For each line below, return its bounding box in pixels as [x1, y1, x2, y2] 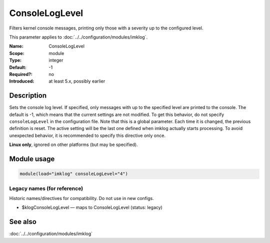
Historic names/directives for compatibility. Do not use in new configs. [9, 195, 154, 201]
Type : [9, 57, 22, 63]
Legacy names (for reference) [9, 185, 83, 192]
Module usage [9, 154, 55, 163]
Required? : [9, 71, 32, 77]
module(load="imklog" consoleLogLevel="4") [19, 171, 128, 177]
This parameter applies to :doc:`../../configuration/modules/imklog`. [9, 34, 147, 40]
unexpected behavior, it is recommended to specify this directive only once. [9, 132, 166, 138]
